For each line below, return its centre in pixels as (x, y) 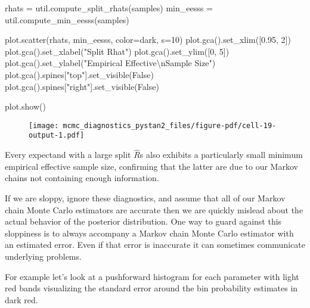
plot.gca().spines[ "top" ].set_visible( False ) (79, 74)
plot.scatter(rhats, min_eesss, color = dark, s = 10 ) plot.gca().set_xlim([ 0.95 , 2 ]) (148, 40)
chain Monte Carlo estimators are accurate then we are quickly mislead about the (154, 209)
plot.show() (25, 106)
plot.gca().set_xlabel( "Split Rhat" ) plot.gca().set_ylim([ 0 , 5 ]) (117, 51)
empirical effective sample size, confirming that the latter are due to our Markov (151, 166)
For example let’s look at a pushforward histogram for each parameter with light (152, 276)
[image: (44, 125)
